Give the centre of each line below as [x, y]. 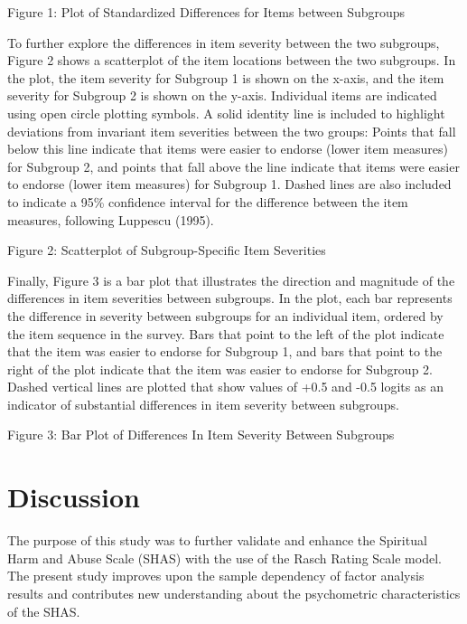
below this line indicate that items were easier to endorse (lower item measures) [228, 149]
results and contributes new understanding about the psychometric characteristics [234, 593]
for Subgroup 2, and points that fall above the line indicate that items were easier [233, 166]
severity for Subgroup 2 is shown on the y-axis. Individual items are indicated [222, 95]
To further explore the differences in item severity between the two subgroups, [224, 42]
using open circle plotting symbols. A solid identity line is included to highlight [226, 113]
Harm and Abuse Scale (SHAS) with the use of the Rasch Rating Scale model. [224, 558]
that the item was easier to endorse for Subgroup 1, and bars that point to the [225, 351]
